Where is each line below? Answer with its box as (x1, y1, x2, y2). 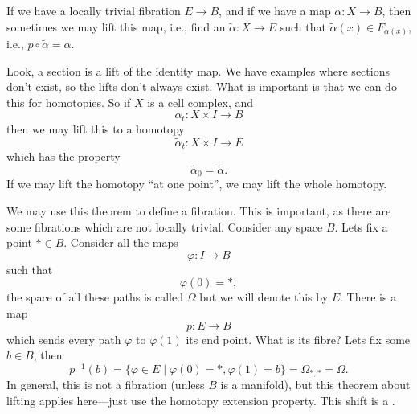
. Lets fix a (334, 218, 388, 235)
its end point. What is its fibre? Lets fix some (186, 330, 411, 347)
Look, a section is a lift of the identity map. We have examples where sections (6, 62, 390, 79)
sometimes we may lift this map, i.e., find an (6, 18, 226, 35)
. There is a (340, 289, 397, 305)
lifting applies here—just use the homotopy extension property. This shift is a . (6, 391, 395, 408)
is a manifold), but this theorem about (220, 376, 411, 393)
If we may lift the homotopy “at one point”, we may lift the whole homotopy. (6, 175, 387, 192)
